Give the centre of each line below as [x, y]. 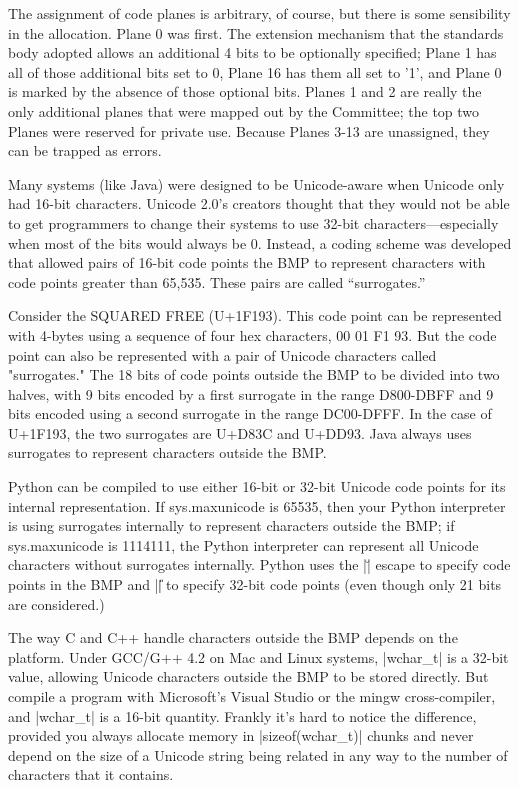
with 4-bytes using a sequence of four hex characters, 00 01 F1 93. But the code [252, 334]
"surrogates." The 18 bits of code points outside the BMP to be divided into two [254, 374]
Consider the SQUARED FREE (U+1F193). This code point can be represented [255, 315]
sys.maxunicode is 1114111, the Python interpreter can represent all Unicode [243, 544]
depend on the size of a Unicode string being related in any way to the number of [258, 754]
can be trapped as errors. [85, 150]
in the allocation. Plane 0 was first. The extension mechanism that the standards [256, 32]
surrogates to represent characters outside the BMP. [167, 452]
